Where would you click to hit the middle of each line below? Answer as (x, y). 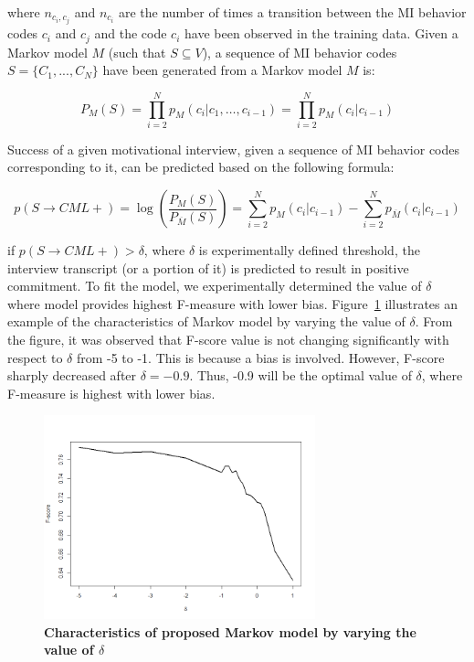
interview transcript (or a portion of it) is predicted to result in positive (208, 267)
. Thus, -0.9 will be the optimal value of (300, 375)
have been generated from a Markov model (222, 70)
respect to (35, 357)
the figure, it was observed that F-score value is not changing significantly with (228, 340)
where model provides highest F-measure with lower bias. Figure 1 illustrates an (233, 303)
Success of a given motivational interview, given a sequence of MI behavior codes (234, 149)
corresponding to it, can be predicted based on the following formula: (201, 167)
